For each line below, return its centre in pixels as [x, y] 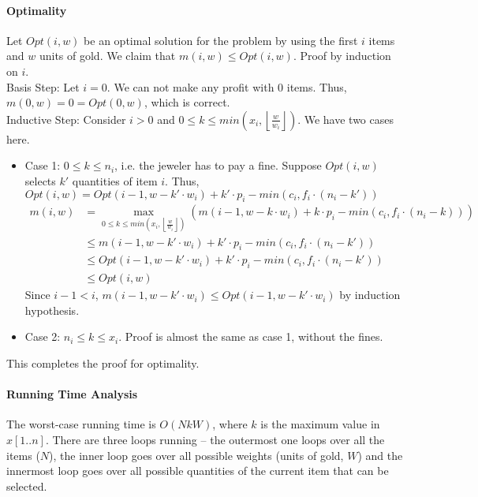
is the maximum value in [320, 424]
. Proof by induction [342, 56]
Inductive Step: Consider [66, 119]
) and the [380, 455]
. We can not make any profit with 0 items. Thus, [227, 86]
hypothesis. [52, 310]
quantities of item [115, 180]
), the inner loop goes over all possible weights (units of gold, [196, 455]
